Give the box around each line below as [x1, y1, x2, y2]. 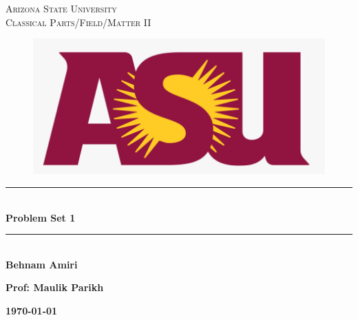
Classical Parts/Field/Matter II [6, 14, 151, 29]
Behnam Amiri [6, 257, 78, 271]
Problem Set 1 [6, 210, 76, 224]
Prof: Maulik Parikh [6, 280, 104, 295]
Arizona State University [6, 1, 117, 15]
